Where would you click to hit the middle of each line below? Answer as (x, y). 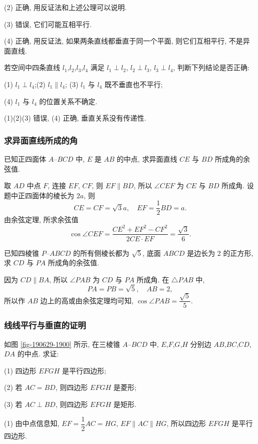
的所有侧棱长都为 (101, 253)
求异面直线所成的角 (41, 140)
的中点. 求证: (38, 354)
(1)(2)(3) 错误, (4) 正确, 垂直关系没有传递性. (75, 118)
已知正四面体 (25, 158)
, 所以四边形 (186, 423)
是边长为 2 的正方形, (220, 253)
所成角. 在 (153, 279)
